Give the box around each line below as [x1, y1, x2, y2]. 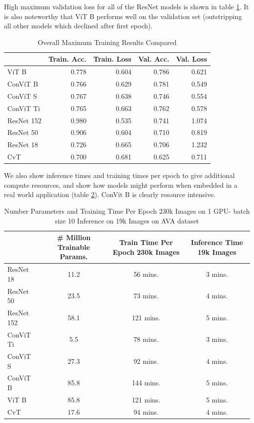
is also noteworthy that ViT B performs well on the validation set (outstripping [4, 11, 242, 21]
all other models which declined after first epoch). [4, 21, 153, 31]
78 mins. [133, 334, 159, 344]
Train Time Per [119, 237, 173, 247]
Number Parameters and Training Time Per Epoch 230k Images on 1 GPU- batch [4, 206, 250, 216]
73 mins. [133, 290, 159, 301]
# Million [57, 232, 91, 243]
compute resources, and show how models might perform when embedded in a [4, 179, 237, 190]
